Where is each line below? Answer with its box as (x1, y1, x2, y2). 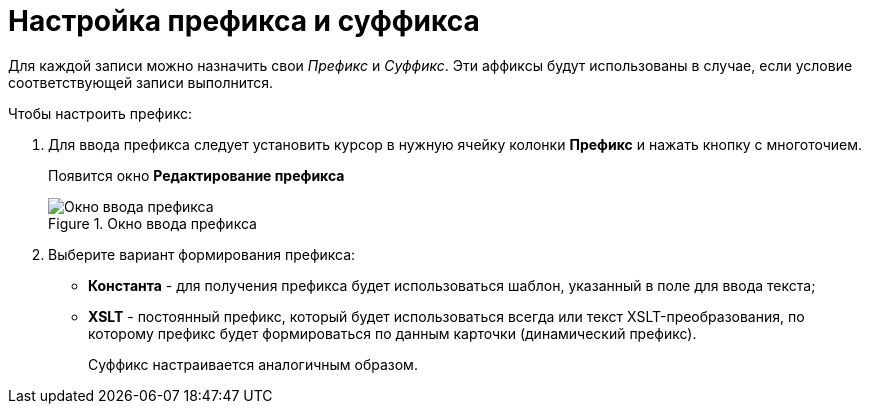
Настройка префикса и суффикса (8, 4, 480, 38)
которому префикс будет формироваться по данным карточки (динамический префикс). (88, 324, 697, 342)
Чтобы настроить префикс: (8, 104, 192, 122)
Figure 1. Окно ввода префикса (48, 214, 257, 232)
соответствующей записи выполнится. (8, 73, 274, 91)
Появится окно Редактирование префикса (48, 166, 345, 184)
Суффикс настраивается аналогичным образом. (88, 355, 418, 373)
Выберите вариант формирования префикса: (48, 245, 356, 263)
